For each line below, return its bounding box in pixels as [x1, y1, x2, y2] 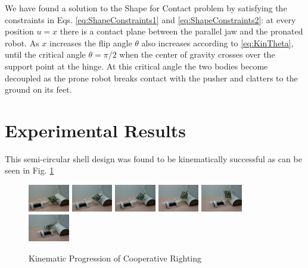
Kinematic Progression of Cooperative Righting [29, 251, 202, 264]
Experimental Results [5, 118, 186, 142]
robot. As [5, 36, 39, 49]
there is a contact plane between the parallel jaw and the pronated [60, 25, 303, 37]
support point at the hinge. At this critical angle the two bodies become [5, 59, 268, 72]
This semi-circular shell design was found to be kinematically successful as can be [5, 152, 302, 165]
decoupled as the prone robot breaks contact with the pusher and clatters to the [5, 71, 298, 84]
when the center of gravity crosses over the [119, 48, 275, 61]
